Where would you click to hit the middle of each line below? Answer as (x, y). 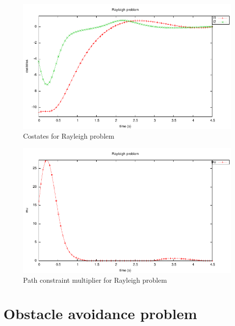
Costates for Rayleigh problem (69, 135)
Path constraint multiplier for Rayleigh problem (95, 280)
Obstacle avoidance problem (100, 313)
